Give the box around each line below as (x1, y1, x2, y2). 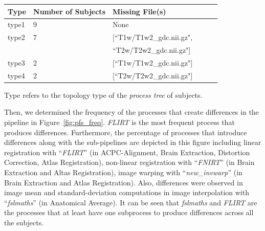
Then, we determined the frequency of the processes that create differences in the (4, 107, 259, 117)
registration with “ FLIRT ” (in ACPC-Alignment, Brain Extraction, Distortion (4, 146, 250, 157)
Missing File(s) (112, 6, 166, 16)
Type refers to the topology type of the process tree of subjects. (4, 89, 203, 100)
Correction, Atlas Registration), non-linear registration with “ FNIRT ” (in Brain (4, 157, 255, 167)
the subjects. (4, 217, 44, 227)
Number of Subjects (33, 6, 105, 16)
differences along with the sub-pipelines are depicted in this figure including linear (4, 137, 261, 148)
